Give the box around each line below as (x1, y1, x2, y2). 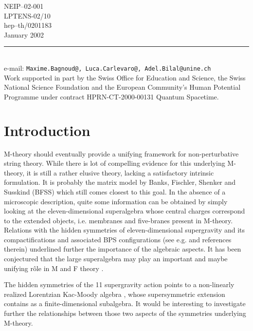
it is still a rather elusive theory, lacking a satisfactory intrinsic (26, 167, 214, 177)
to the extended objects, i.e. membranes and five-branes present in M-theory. (4, 215, 233, 225)
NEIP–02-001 (4, 1, 44, 11)
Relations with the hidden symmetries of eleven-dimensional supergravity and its (4, 225, 245, 235)
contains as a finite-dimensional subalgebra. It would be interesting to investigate (4, 298, 246, 309)
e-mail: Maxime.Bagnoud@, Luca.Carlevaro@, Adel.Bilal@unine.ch (4, 62, 211, 73)
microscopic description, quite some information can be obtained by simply (4, 196, 228, 206)
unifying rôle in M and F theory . (4, 263, 104, 273)
